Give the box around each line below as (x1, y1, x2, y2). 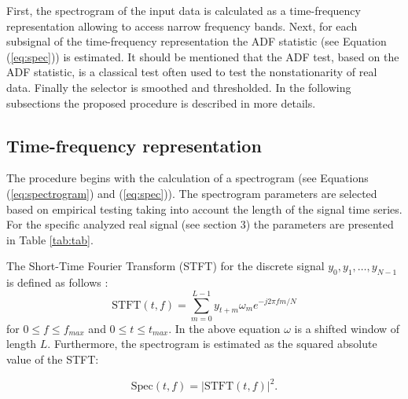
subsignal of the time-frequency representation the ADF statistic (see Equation (6, 33, 387, 49)
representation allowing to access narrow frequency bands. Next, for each (6, 17, 358, 34)
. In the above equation (168, 320, 281, 336)
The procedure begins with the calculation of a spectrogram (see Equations (6, 170, 369, 186)
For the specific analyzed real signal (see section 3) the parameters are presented (6, 216, 394, 232)
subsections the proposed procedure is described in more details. (6, 94, 316, 111)
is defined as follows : (6, 274, 108, 291)
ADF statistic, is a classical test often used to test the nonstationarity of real (6, 64, 377, 80)
